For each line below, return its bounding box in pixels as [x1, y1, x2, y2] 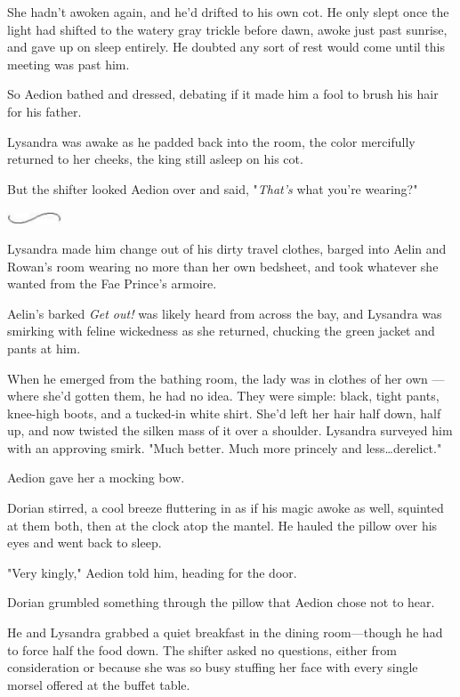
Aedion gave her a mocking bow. [7, 468, 185, 487]
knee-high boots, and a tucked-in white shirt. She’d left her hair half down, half [7, 403, 441, 422]
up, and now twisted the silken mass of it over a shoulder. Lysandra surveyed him [7, 421, 453, 440]
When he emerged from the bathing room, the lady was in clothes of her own [7, 369, 428, 387]
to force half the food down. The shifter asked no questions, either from [7, 640, 397, 659]
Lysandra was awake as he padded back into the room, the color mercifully [7, 132, 416, 150]
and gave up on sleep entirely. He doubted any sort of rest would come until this [7, 37, 445, 56]
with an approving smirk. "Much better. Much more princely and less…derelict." [7, 438, 442, 457]
